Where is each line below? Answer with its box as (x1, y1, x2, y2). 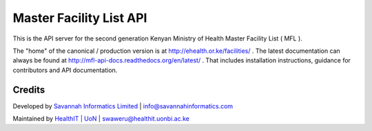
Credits (12, 84, 45, 95)
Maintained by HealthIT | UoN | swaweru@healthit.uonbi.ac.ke (12, 115, 189, 123)
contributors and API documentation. (12, 66, 118, 74)
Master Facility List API (12, 10, 147, 25)
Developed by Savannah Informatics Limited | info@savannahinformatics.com (12, 102, 234, 110)
